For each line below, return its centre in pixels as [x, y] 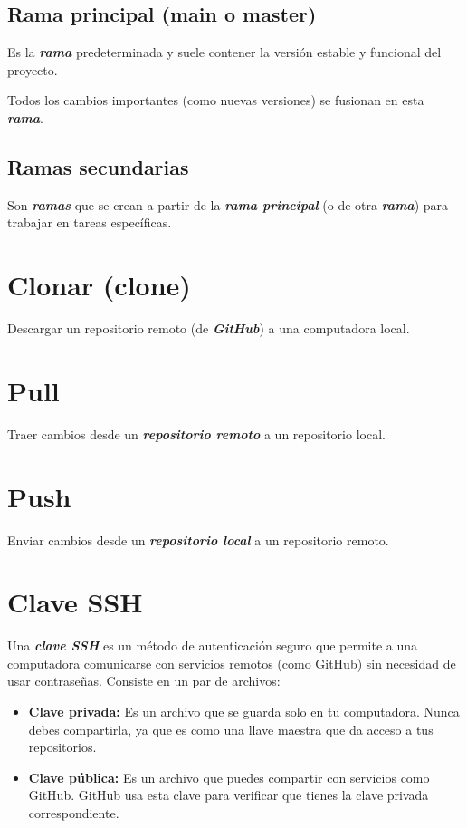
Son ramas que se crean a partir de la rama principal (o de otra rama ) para [228, 204]
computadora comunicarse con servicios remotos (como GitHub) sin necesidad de [232, 663]
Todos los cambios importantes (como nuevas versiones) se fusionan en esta [216, 100]
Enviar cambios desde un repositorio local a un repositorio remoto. [198, 539]
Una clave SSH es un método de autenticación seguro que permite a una [213, 645]
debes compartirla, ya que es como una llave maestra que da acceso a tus [231, 729]
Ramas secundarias [98, 166]
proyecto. [33, 69]
